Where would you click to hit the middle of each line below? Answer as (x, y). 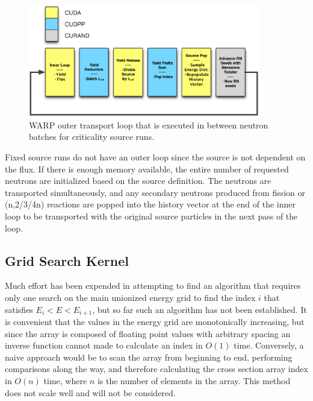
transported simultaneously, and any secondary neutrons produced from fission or (155, 192)
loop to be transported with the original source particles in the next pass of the (151, 216)
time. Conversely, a (269, 345)
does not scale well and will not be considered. (90, 392)
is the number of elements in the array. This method (194, 380)
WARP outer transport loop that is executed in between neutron (149, 125)
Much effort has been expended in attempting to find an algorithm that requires (153, 286)
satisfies (19, 309)
